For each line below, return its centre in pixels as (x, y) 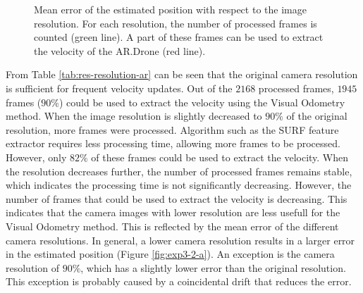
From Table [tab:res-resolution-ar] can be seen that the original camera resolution (182, 74)
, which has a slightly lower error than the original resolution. (213, 267)
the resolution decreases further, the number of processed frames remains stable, (179, 171)
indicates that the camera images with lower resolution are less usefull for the (173, 212)
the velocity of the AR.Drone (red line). (120, 50)
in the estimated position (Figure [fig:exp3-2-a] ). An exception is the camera (170, 254)
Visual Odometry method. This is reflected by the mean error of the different (172, 226)
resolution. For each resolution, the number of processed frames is (176, 23)
